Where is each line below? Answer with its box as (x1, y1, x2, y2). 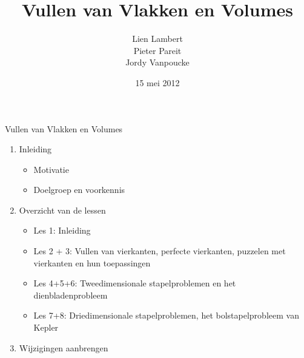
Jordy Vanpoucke (125, 56, 190, 69)
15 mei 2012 (135, 76, 180, 89)
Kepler (33, 321, 59, 334)
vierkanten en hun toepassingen (33, 256, 151, 269)
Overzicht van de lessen (19, 203, 106, 216)
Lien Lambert (132, 32, 183, 45)
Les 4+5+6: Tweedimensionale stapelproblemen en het (33, 277, 236, 289)
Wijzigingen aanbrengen (19, 341, 108, 354)
